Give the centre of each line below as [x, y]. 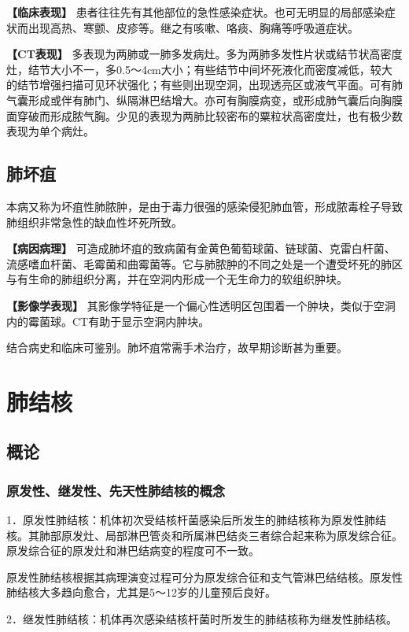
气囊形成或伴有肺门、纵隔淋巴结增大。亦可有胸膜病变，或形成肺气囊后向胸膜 [204, 100]
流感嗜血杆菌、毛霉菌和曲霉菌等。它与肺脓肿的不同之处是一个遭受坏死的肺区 [204, 263]
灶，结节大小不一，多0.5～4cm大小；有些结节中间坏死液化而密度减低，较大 [199, 69]
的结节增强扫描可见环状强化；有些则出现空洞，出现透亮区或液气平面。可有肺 [204, 85]
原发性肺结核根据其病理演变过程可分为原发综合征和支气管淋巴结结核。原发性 [204, 577]
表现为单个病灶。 [50, 131]
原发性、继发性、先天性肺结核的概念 [116, 490]
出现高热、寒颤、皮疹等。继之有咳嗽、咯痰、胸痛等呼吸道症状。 [193, 27]
